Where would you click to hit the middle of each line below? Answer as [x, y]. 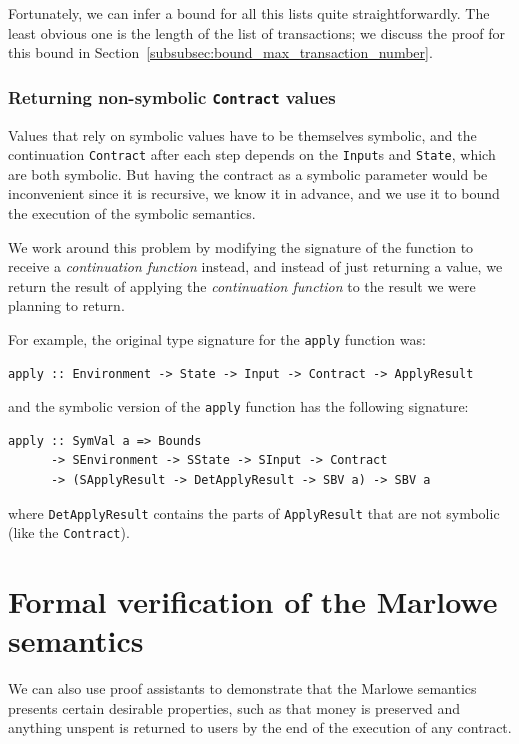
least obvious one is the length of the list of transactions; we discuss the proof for [257, 32]
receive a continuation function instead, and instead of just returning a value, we [255, 266]
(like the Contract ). [69, 532]
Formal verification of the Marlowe [253, 601]
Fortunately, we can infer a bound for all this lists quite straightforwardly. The [249, 13]
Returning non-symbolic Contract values [172, 96]
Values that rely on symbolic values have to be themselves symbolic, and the [242, 134]
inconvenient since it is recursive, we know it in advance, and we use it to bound [254, 193]
